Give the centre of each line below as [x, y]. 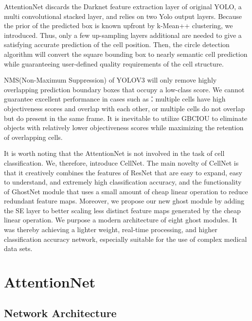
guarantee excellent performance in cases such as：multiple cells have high [115, 99]
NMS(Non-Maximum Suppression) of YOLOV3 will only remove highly [110, 80]
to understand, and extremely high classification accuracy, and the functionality [123, 182]
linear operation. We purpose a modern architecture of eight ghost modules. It [121, 220]
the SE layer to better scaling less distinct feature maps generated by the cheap [122, 210]
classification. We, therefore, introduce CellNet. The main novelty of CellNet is [121, 162]
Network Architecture [60, 313]
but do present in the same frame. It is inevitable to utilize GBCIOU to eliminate [126, 118]
